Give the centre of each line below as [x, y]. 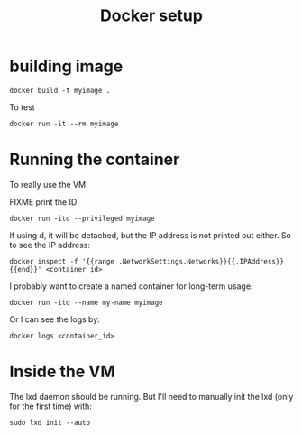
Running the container [95, 160]
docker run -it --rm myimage [64, 124]
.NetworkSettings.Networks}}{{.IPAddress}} [201, 261]
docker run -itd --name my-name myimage [87, 302]
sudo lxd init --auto [50, 422]
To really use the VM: [49, 184]
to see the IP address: [50, 245]
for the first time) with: [51, 406]
